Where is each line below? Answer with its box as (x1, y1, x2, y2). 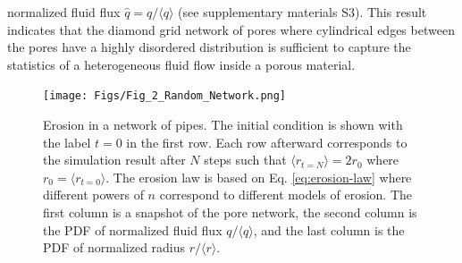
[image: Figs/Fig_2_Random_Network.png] (43, 89, 287, 103)
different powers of (43, 185, 144, 204)
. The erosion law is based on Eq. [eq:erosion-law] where (105, 167, 412, 186)
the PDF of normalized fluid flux (43, 220, 223, 239)
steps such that (204, 150, 287, 169)
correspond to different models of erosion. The (159, 185, 412, 204)
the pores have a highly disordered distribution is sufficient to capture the (7, 38, 411, 56)
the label (43, 132, 91, 151)
